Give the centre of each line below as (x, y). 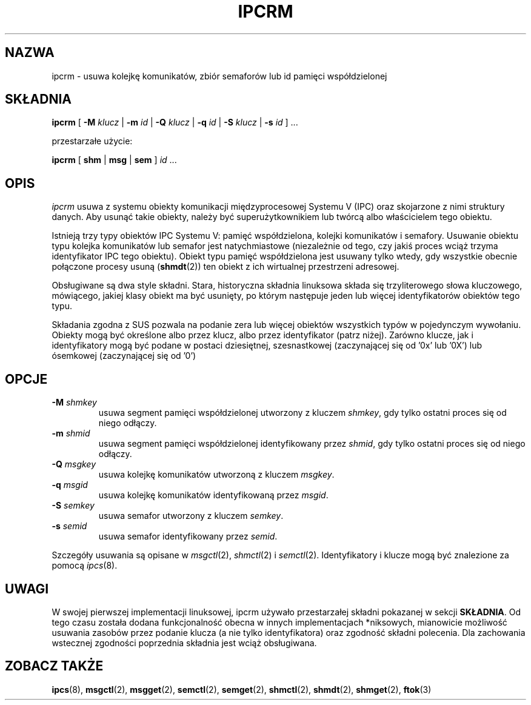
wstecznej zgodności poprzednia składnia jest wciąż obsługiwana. (184, 643)
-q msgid (70, 485)
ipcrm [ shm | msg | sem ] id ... (114, 160)
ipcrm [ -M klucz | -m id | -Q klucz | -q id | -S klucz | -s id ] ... (175, 122)
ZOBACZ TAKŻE (54, 666)
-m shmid (71, 433)
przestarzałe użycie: (92, 141)
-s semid (69, 526)
